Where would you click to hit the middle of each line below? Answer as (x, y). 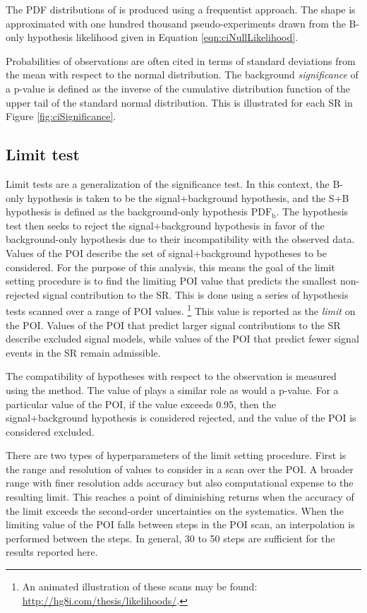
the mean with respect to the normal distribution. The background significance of (182, 75)
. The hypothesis (312, 212)
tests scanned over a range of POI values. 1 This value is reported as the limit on (181, 310)
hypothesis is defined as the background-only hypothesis (127, 212)
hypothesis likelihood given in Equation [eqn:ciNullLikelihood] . (163, 37)
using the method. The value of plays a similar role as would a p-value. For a (172, 389)
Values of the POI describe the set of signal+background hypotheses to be (166, 252)
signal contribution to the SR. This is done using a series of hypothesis (195, 294)
